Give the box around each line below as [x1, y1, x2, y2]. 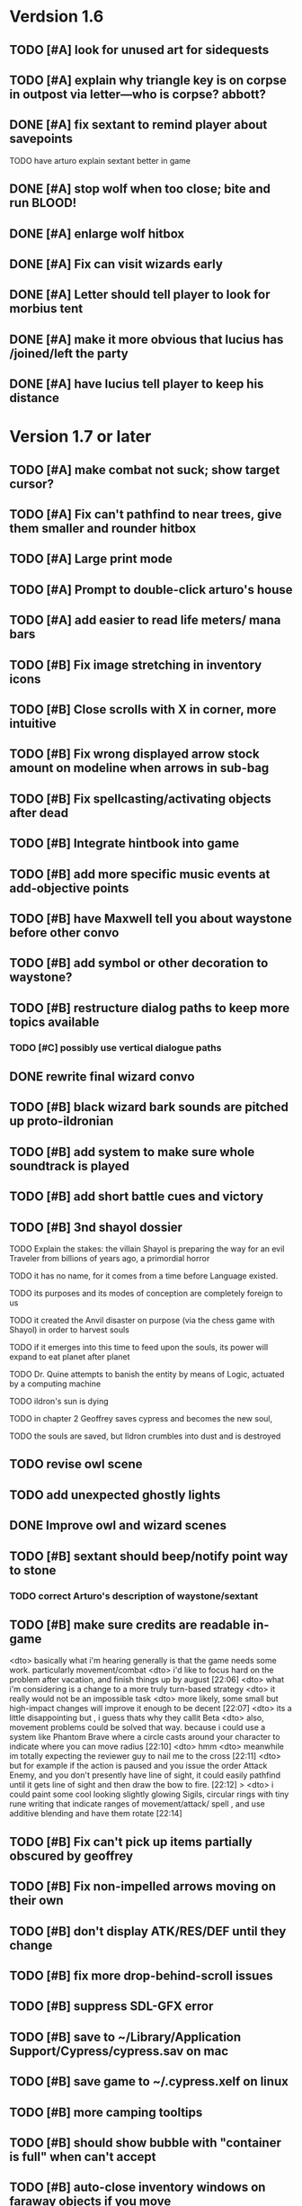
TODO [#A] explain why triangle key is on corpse [9, 72, 288, 87]
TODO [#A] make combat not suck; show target [9, 462, 280, 478]
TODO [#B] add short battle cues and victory [9, 1189, 263, 1205]
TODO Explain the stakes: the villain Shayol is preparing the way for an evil [9, 1243, 285, 1254]
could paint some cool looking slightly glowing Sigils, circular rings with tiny [9, 1789, 289, 1800]
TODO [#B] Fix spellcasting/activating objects [9, 791, 271, 806]
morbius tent [9, 301, 84, 317]
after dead [9, 805, 69, 821]
